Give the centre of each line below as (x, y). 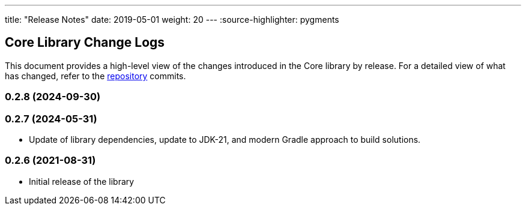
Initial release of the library (82, 181)
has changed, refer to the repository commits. (95, 76)
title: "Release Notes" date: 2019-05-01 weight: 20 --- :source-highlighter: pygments (172, 19)
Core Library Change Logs (85, 43)
